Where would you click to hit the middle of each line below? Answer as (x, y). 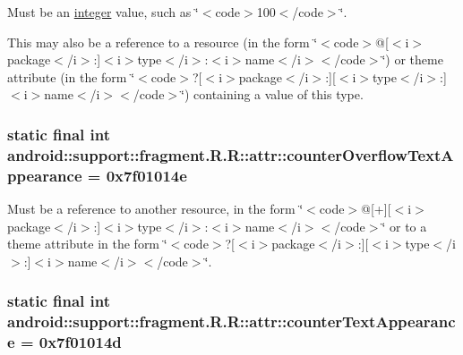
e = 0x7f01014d (64, 342)
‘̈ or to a (404, 226)
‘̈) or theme (412, 59)
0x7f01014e (146, 175)
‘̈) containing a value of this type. (272, 94)
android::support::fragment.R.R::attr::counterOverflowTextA (231, 154)
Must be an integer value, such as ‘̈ (103, 12)
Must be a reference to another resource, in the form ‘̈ (155, 209)
